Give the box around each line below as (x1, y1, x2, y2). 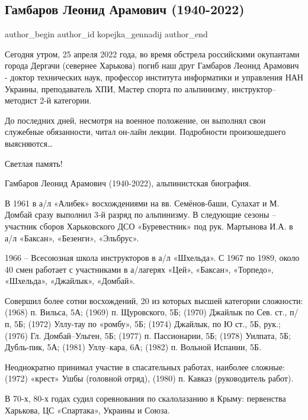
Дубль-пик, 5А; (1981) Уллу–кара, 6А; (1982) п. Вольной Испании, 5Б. (5, 341, 262, 353)
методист (5, 94, 37, 106)
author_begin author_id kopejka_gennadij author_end (5, 28, 208, 40)
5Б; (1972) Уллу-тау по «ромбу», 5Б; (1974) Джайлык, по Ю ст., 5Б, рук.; (14, 318, 281, 330)
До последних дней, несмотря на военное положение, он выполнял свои (5, 114, 266, 126)
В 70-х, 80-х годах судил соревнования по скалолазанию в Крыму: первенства (5, 392, 286, 405)
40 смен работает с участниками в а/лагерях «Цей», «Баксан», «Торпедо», (5, 263, 274, 275)
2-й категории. (40, 94, 92, 106)
